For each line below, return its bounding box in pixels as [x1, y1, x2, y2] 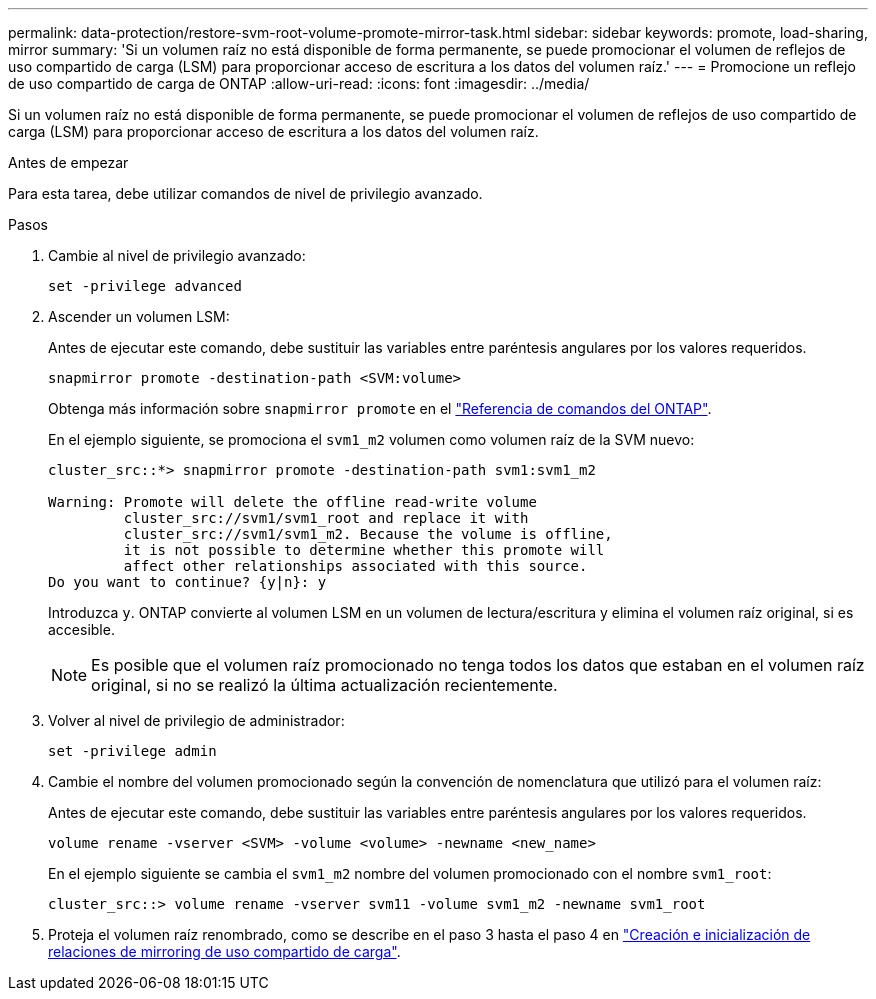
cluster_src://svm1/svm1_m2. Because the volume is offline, [123, 526, 613, 542]
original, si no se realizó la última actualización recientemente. [91, 675, 558, 695]
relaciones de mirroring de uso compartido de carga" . [48, 943, 401, 960]
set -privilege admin [48, 743, 217, 759]
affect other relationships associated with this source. [123, 558, 588, 574]
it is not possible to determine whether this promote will [123, 542, 605, 558]
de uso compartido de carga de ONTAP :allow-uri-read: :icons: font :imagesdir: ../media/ [8, 75, 590, 92]
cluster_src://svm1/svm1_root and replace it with [123, 510, 529, 526]
